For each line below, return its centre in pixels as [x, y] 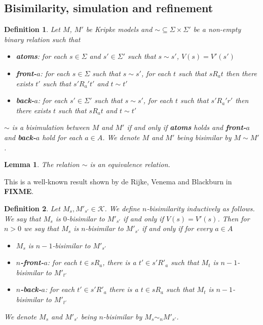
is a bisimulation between [51, 127]
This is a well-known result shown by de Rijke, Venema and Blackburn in [118, 181]
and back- [20, 137]
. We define [122, 208]
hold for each [62, 137]
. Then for [234, 218]
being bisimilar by [204, 137]
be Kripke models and [119, 29]
